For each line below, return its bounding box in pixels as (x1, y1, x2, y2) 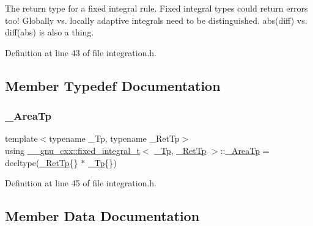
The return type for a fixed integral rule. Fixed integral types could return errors (5, 2, 308, 14)
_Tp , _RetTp (154, 144, 207, 156)
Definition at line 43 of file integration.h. (5, 46, 156, 59)
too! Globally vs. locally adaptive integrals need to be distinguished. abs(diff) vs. (5, 13, 307, 26)
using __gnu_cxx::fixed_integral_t (5, 144, 141, 156)
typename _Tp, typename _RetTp (49, 132, 180, 145)
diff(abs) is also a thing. (5, 26, 94, 38)
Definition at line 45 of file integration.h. (5, 177, 156, 189)
